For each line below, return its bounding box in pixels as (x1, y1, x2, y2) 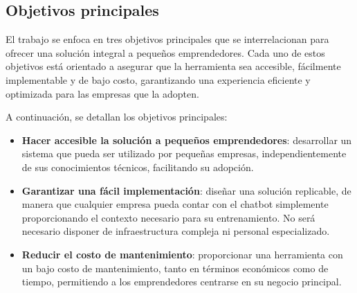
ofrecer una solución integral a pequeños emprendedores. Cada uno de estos (6, 45, 325, 60)
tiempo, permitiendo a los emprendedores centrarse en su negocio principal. (21, 274, 342, 289)
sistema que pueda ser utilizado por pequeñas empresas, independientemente (21, 146, 347, 161)
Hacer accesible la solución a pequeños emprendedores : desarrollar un (21, 132, 352, 147)
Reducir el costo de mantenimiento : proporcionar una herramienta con (21, 247, 343, 261)
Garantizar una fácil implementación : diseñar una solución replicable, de (21, 183, 351, 197)
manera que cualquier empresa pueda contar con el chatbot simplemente (21, 197, 329, 211)
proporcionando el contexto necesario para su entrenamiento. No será (21, 210, 315, 224)
